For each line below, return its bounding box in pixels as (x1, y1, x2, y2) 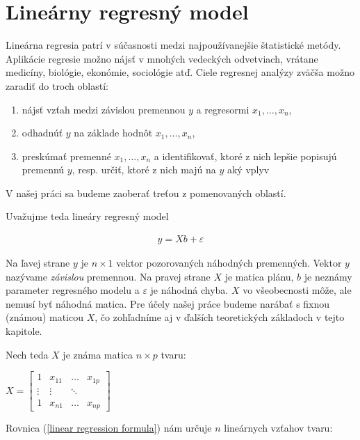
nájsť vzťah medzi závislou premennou (22, 102, 186, 116)
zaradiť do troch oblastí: (6, 78, 108, 93)
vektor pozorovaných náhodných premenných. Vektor (116, 256, 342, 270)
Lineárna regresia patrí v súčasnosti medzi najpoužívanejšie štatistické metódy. (6, 38, 341, 52)
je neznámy (304, 269, 352, 283)
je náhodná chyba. (150, 283, 229, 297)
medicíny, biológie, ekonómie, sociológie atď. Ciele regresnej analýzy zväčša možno (6, 65, 354, 79)
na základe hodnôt (74, 125, 153, 140)
